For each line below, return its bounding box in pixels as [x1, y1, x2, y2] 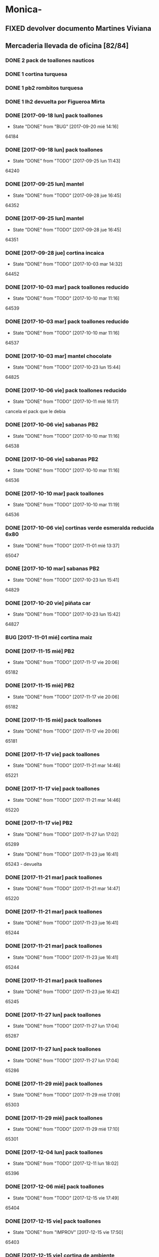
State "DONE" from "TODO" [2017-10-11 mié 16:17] [12, 398, 119, 404]
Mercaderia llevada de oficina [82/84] [5, 41, 129, 50]
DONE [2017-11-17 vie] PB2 [5, 819, 73, 826]
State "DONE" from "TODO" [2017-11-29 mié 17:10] [12, 1126, 120, 1132]
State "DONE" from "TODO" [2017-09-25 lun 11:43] [12, 158, 121, 164]
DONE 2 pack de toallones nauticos [5, 56, 95, 64]
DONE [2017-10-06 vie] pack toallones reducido [5, 387, 127, 394]
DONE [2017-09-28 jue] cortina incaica [5, 249, 104, 256]
